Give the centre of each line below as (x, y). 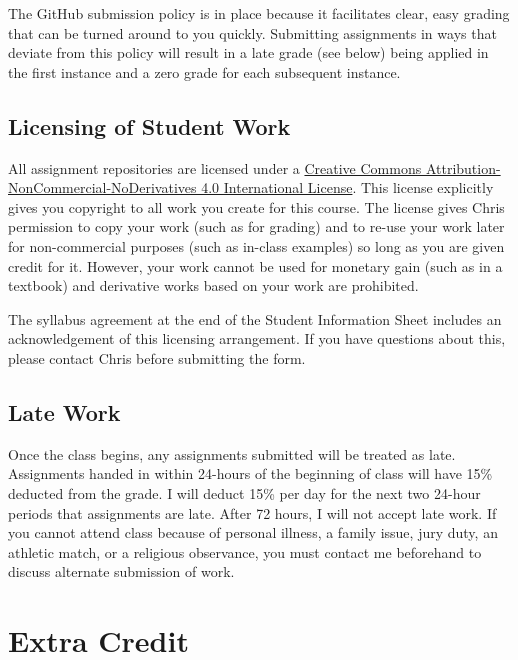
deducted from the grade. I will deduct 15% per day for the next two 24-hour (244, 492)
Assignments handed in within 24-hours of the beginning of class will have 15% (250, 473)
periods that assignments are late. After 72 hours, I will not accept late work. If (252, 512)
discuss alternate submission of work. (121, 571)
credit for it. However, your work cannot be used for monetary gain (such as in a (255, 265)
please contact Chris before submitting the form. (157, 357)
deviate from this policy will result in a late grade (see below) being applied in (248, 52)
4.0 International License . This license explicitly (347, 187)
